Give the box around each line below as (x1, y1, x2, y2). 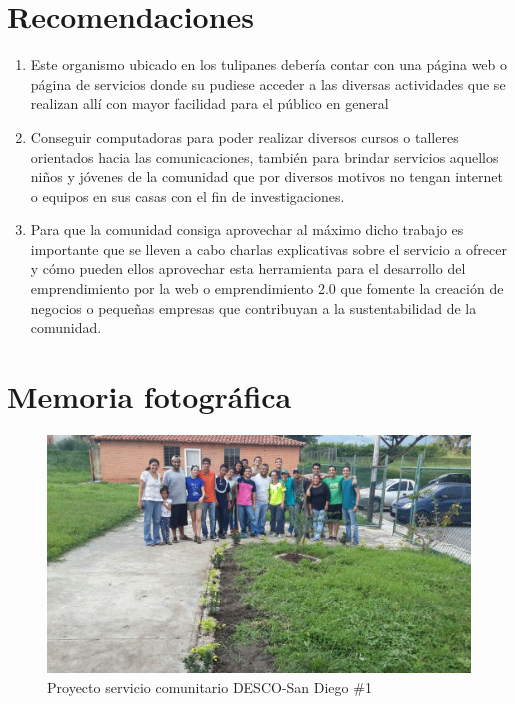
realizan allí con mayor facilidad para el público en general (30, 93, 389, 114)
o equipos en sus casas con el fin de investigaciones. (30, 185, 345, 206)
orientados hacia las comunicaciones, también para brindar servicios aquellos (30, 146, 499, 167)
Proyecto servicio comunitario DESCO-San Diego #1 (47, 677, 372, 698)
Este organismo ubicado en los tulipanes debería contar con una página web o (30, 54, 508, 75)
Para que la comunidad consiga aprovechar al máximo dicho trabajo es (30, 219, 464, 240)
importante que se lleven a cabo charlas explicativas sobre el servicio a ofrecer (30, 238, 507, 259)
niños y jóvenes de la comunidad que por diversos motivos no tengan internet (30, 166, 504, 187)
